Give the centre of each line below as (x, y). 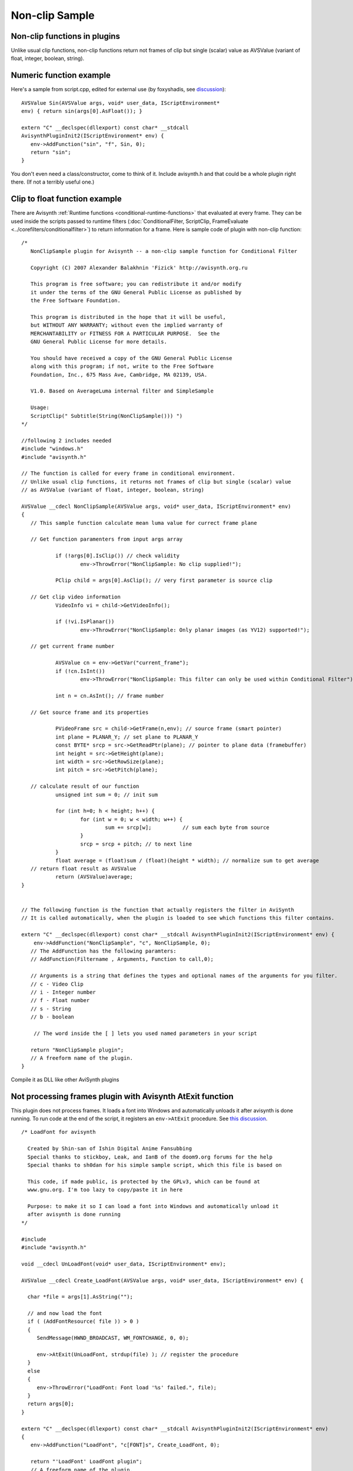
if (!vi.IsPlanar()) (85, 622)
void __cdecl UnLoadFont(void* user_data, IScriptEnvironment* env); (124, 1264)
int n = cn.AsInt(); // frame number (109, 695)
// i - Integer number (63, 992)
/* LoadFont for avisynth (59, 1132)
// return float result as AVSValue (83, 869)
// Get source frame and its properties (89, 712)
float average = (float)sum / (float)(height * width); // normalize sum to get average (187, 860)
